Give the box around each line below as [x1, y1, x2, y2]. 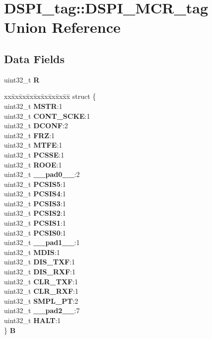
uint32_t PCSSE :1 [4, 149, 65, 160]
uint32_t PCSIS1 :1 [4, 218, 66, 228]
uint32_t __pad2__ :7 [4, 305, 80, 316]
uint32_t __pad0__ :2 [4, 169, 80, 179]
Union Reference [4, 17, 121, 37]
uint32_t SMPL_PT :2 [4, 295, 78, 306]
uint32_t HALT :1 [4, 315, 61, 326]
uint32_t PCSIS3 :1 [4, 198, 66, 208]
